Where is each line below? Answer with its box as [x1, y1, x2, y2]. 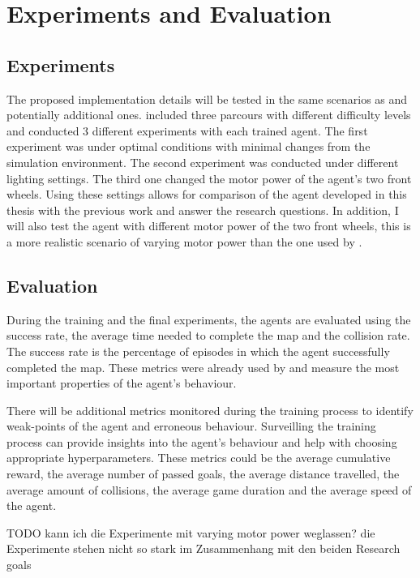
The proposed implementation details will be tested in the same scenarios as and [6, 90, 408, 107]
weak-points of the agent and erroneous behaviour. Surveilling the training [6, 417, 376, 435]
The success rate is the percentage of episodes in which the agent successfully [6, 342, 390, 359]
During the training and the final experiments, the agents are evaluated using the [6, 310, 411, 328]
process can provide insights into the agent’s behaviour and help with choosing [6, 433, 397, 450]
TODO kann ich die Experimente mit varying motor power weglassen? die [6, 524, 375, 541]
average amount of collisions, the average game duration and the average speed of [6, 481, 412, 498]
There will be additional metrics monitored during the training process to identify [6, 401, 414, 418]
